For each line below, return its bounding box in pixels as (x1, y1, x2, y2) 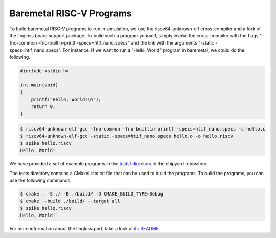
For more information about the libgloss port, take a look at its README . (9, 226, 160, 232)
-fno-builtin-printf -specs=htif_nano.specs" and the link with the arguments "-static (38, 40, 215, 46)
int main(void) (20, 82, 58, 88)
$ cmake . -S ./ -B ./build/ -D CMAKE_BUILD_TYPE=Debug (20, 191, 164, 197)
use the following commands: (9, 177, 72, 183)
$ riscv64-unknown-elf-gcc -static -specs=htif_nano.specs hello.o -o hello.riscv (20, 133, 234, 139)
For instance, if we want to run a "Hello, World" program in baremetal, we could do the (62, 47, 245, 53)
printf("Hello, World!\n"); (31, 96, 102, 102)
